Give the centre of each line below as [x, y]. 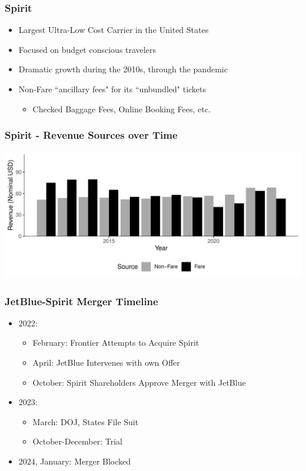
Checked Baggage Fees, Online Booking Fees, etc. [122, 108]
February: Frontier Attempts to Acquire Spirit [116, 343]
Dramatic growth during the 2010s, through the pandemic [123, 69]
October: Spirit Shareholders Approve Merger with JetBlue [139, 382]
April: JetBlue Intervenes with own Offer [106, 362]
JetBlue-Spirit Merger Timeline [82, 301]
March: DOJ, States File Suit [86, 421]
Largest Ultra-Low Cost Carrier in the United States [114, 30]
